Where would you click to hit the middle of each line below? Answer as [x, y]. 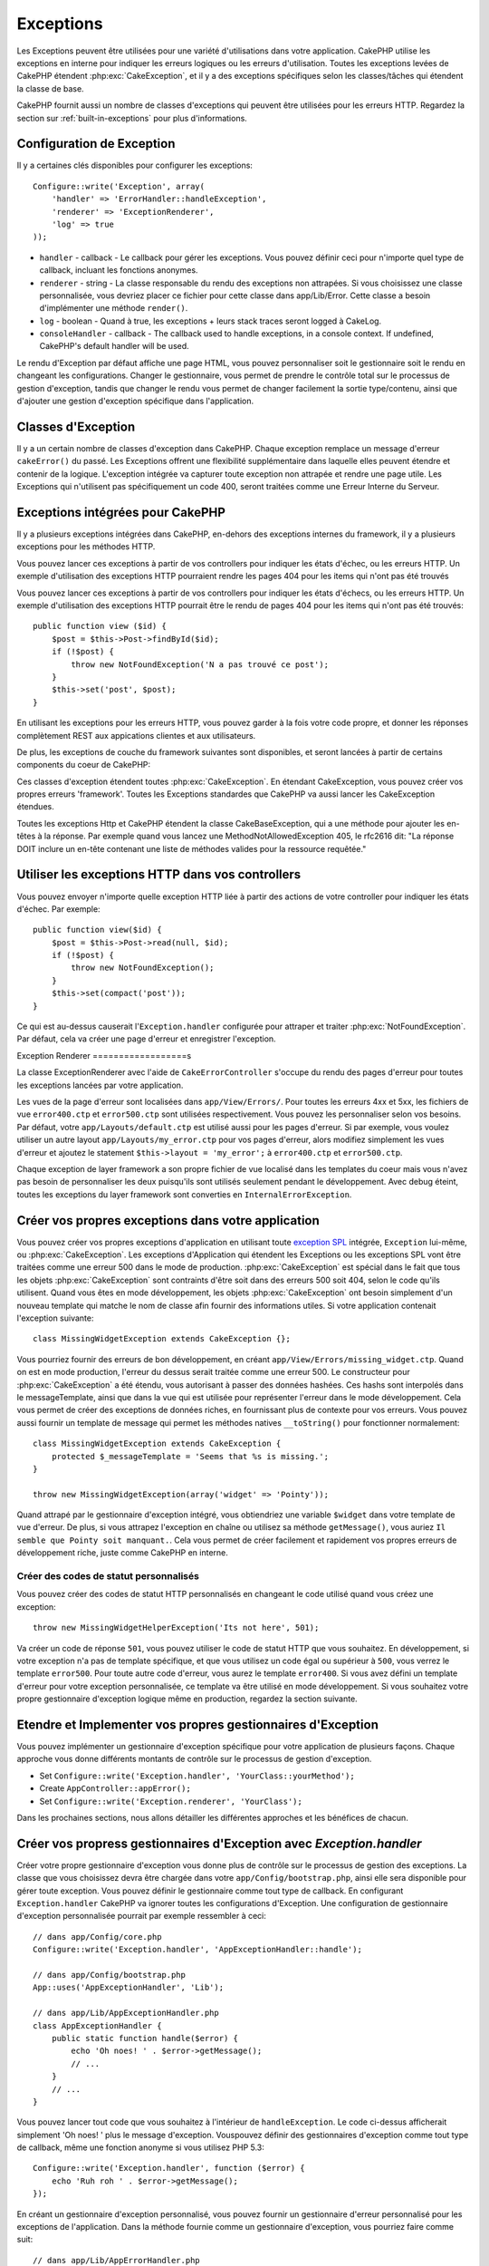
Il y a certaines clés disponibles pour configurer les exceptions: [135, 165]
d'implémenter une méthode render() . [114, 308]
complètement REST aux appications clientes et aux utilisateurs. [136, 735]
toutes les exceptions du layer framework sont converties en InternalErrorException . [184, 1194]
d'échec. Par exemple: [58, 909]
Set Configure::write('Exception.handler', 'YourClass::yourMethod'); [197, 1776]
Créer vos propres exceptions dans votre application [168, 1220]
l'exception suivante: [55, 1318]
